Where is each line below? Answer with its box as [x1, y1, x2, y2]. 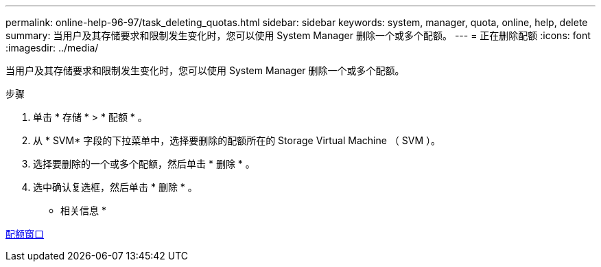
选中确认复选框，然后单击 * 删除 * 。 [33, 181, 198, 193]
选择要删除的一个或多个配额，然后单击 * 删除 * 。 [33, 158, 255, 170]
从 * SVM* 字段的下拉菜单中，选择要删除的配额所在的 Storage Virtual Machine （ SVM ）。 [33, 135, 441, 146]
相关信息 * [60, 205, 106, 216]
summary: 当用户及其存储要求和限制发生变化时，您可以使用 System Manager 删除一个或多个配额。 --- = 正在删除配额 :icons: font [5, 30, 591, 41]
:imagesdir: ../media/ [5, 42, 99, 54]
